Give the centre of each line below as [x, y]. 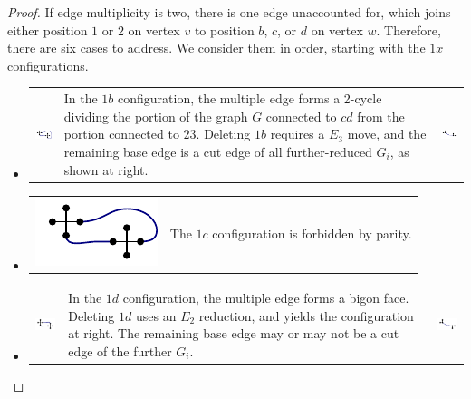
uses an [156, 315]
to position [224, 29]
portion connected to [121, 134]
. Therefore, [409, 29]
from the [381, 116]
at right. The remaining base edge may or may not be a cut [234, 333]
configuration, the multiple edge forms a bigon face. [266, 298]
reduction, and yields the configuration [306, 315]
